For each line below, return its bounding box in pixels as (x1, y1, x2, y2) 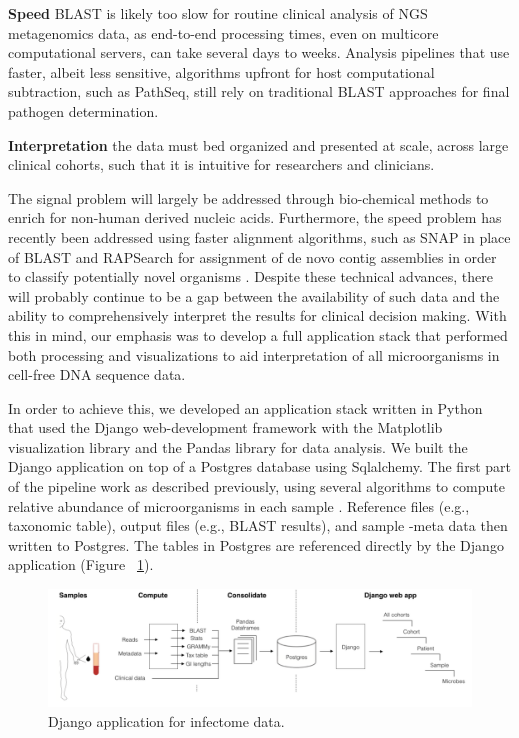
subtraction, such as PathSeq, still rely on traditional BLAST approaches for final (8, 81, 510, 102)
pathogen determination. (8, 100, 159, 121)
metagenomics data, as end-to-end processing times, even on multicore (8, 22, 439, 43)
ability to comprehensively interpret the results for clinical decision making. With (8, 305, 507, 326)
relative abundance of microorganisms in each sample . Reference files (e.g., (8, 495, 470, 516)
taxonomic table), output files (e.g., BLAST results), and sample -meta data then (8, 515, 508, 536)
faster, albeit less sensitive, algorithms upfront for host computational (8, 61, 435, 82)
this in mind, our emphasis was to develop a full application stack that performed (8, 324, 508, 345)
